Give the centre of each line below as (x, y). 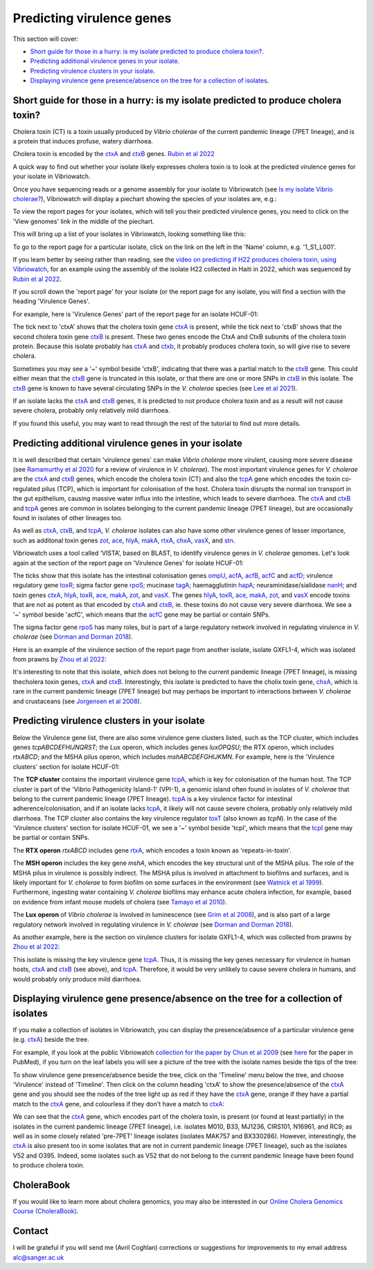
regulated (27, 488)
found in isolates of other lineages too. (68, 518)
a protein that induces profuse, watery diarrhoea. (83, 141)
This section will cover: (46, 39)
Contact (30, 1231)
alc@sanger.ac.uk (38, 1257)
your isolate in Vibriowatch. (52, 176)
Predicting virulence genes (92, 18)
